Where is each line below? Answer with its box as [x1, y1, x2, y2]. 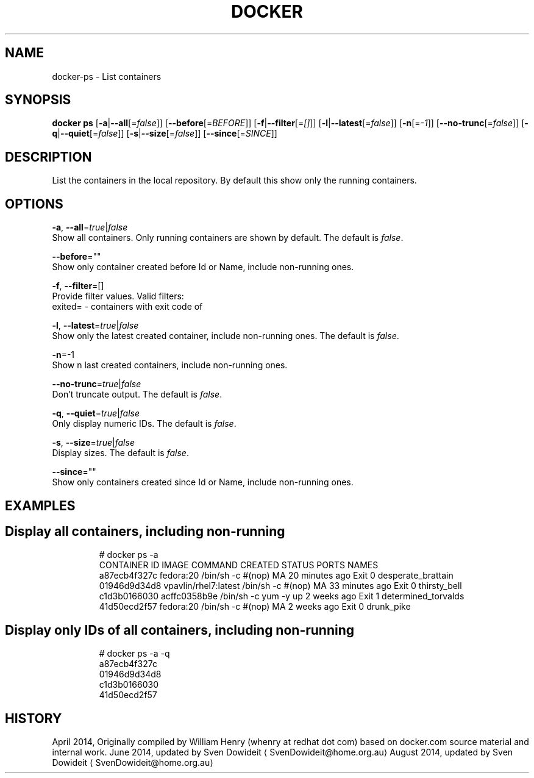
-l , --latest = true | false [52, 320, 139, 331]
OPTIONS [5, 196, 63, 212]
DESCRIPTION [5, 149, 92, 165]
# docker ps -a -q [99, 648, 170, 659]
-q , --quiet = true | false [52, 408, 140, 419]
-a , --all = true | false [52, 222, 128, 233]
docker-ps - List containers [52, 71, 162, 82]
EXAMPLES [5, 498, 76, 513]
